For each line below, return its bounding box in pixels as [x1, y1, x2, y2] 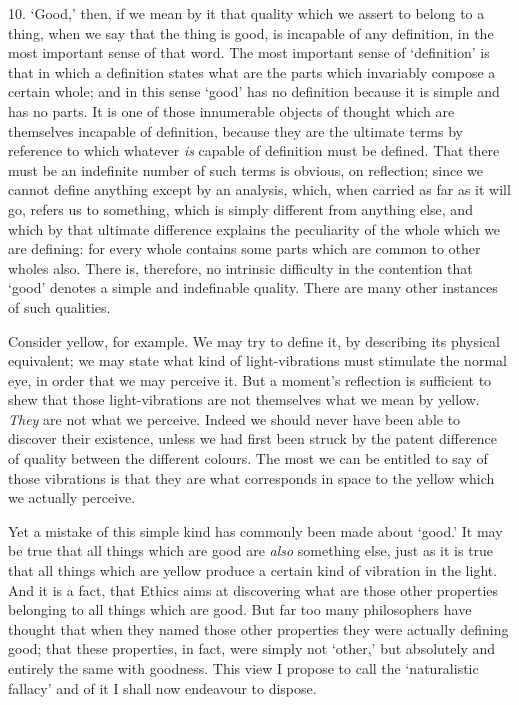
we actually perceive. [8, 487, 136, 508]
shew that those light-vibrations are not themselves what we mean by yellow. [8, 389, 480, 410]
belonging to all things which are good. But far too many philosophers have [8, 599, 472, 620]
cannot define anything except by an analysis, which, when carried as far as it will [8, 179, 511, 200]
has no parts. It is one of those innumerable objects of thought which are [8, 100, 455, 121]
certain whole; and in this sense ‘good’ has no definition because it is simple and [8, 81, 500, 102]
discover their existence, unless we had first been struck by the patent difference [8, 428, 498, 449]
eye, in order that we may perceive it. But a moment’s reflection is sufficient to [8, 369, 492, 390]
